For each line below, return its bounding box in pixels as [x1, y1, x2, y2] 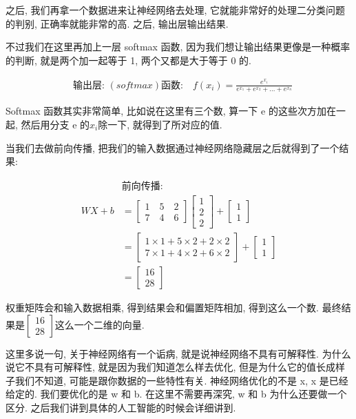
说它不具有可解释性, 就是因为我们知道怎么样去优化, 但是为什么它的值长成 [6, 360, 336, 374]
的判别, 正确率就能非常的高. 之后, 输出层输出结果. [6, 16, 229, 30]
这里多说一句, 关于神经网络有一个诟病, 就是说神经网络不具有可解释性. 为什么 [6, 346, 351, 360]
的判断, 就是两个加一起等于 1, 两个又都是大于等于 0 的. [6, 52, 251, 67]
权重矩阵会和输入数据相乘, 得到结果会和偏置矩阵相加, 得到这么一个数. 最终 [6, 300, 342, 314]
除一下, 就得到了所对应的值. [98, 117, 222, 131]
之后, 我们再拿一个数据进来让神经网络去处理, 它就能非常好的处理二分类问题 [6, 3, 346, 17]
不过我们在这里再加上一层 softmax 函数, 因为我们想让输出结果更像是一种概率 [6, 39, 350, 54]
